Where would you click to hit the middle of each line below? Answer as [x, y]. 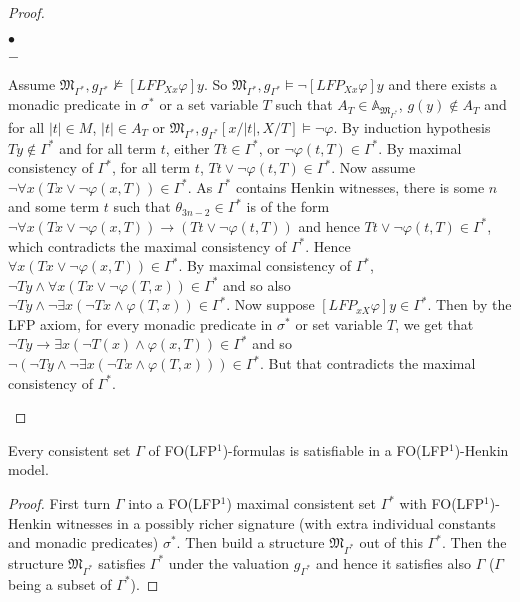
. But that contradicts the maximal [367, 363]
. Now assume [373, 167]
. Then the [474, 542]
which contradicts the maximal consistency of [147, 245]
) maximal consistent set [301, 503]
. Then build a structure [250, 542]
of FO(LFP [182, 449]
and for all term [108, 147]
